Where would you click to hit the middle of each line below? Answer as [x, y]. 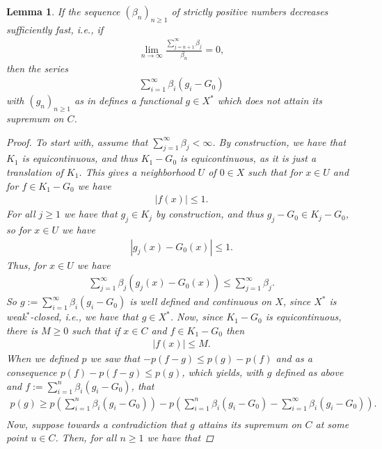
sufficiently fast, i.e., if [55, 29]
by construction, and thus [209, 214]
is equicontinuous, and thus [80, 158]
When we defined [42, 358]
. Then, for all [86, 438]
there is [22, 330]
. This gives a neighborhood [137, 171]
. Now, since [197, 317]
